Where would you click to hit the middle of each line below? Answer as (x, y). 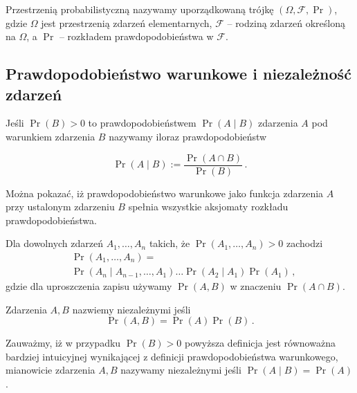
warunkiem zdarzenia (51, 136)
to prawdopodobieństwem (142, 123)
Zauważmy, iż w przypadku (63, 343)
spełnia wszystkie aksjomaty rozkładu (208, 207)
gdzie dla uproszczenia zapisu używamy (89, 286)
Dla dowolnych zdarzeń (55, 243)
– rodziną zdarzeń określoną (286, 22)
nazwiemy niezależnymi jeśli (131, 309)
